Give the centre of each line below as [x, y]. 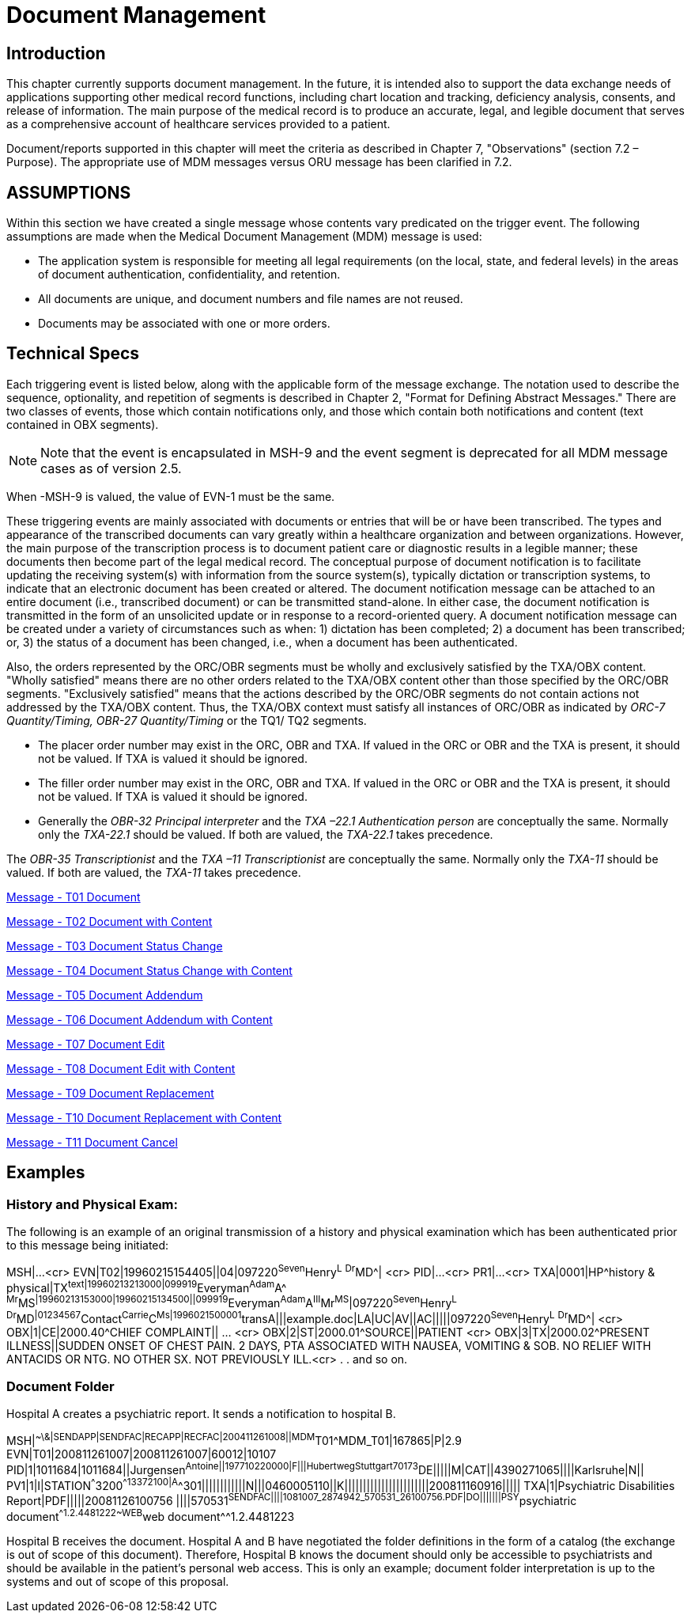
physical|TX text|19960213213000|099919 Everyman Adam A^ [147, 1286]
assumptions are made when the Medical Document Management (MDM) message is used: [244, 237]
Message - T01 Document [74, 897]
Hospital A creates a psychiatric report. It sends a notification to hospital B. [201, 1414]
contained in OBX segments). [83, 424]
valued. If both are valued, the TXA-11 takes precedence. [154, 872]
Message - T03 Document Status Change [115, 946]
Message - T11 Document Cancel [92, 1142]
